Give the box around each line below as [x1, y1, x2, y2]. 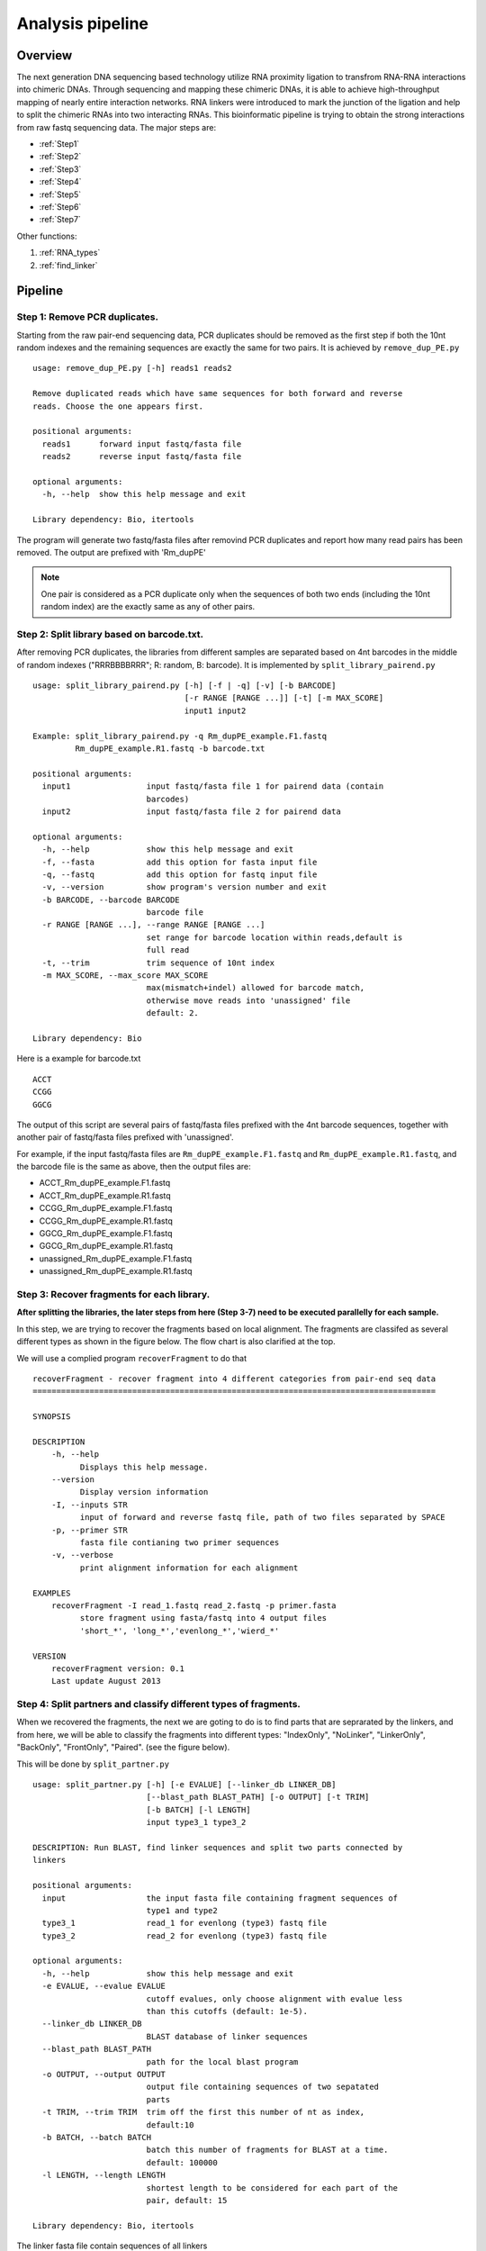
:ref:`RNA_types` [39, 248, 101, 258]
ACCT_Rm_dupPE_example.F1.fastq [39, 1178, 171, 1189]
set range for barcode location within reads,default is [146, 932, 403, 943]
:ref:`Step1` [39, 139, 80, 149]
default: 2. [146, 1008, 200, 1018]
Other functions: [16, 231, 77, 241]
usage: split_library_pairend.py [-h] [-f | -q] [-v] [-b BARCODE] [32, 681, 337, 691]
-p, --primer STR [50, 1524, 128, 1535]
